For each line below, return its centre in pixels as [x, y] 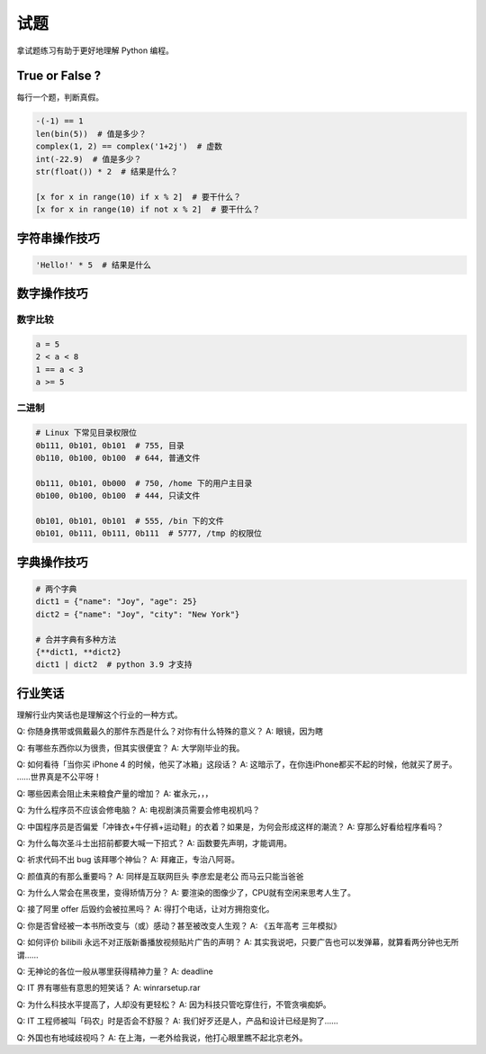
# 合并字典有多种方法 [76, 640]
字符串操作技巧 [58, 238]
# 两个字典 [56, 589]
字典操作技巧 [52, 562]
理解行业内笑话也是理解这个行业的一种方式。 [99, 715]
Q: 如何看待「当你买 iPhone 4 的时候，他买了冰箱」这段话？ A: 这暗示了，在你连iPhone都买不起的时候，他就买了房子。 [237, 764]
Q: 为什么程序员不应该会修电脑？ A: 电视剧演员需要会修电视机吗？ [139, 810]
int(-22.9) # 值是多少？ [89, 159]
